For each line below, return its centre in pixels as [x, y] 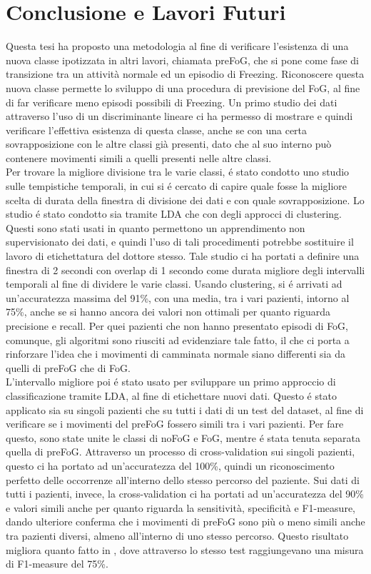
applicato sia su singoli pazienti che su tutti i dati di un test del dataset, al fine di [185, 409]
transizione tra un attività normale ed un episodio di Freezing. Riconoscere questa [185, 74]
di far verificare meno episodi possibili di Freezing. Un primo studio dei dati [172, 102]
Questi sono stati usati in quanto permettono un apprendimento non [156, 227]
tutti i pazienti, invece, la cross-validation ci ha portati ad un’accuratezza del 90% [185, 494]
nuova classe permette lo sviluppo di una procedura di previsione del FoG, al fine [183, 87]
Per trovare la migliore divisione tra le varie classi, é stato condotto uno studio [178, 172]
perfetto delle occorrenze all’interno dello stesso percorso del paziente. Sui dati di [183, 479]
